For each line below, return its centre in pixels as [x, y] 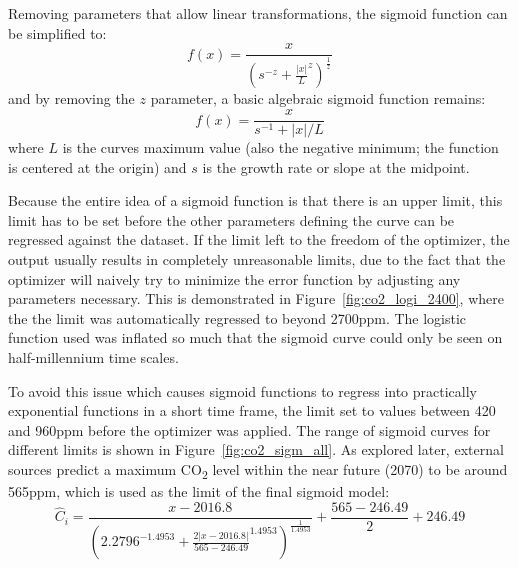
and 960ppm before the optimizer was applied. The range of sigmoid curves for [249, 429]
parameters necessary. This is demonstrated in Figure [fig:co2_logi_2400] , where [256, 298]
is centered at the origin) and [97, 166]
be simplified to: [57, 32]
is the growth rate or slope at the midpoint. [336, 166]
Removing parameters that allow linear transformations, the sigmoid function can [258, 13]
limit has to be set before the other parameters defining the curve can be [231, 219]
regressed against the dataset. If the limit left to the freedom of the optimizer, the [259, 239]
